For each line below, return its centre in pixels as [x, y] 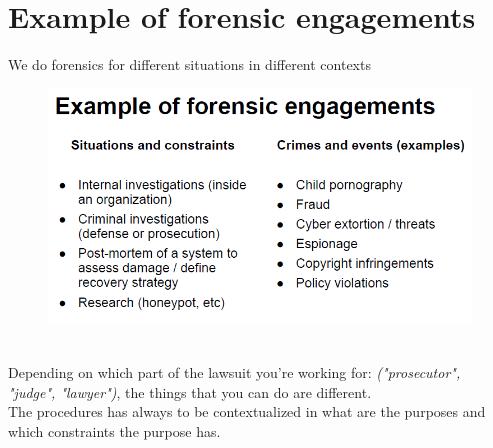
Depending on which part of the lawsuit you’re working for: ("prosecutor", [234, 372]
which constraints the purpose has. [114, 430]
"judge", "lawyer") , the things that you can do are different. [190, 391]
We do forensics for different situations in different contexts [189, 64]
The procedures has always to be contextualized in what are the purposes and [247, 411]
